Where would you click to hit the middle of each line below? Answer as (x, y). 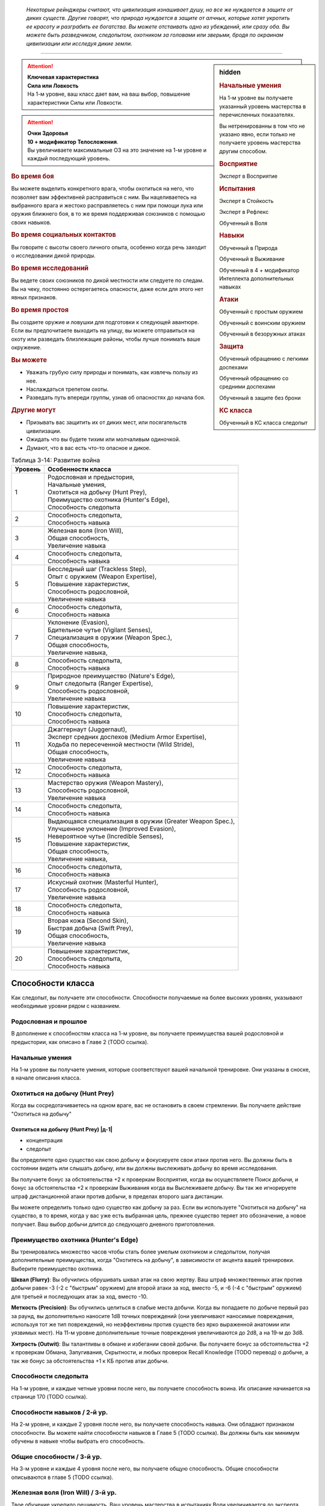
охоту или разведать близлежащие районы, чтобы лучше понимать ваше (106, 339)
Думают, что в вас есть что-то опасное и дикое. (88, 448)
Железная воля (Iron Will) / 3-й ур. (64, 1493)
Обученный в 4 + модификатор (259, 270)
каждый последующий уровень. (69, 158)
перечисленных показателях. (257, 115)
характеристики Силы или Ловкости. (75, 102)
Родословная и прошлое (49, 1022)
